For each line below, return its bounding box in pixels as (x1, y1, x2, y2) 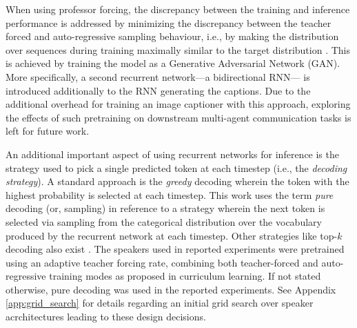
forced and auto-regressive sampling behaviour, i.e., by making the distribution (6, 29, 339, 44)
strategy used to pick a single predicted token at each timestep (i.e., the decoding (6, 160, 347, 175)
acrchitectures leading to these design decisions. (6, 309, 206, 324)
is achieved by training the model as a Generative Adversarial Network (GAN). (6, 56, 340, 70)
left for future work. (6, 124, 90, 138)
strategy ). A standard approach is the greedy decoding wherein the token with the (6, 174, 349, 189)
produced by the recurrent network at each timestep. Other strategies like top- (6, 228, 338, 242)
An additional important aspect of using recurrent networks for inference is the (6, 146, 339, 161)
